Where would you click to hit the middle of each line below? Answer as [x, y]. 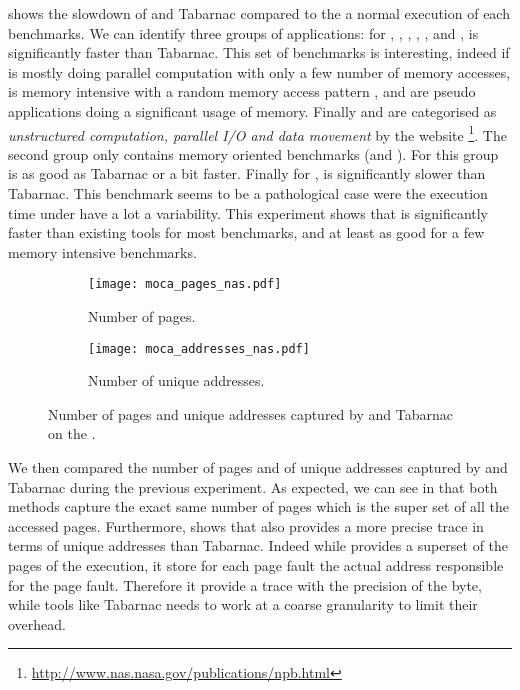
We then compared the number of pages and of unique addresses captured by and [258, 467]
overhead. [37, 623]
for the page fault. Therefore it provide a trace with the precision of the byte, [245, 584]
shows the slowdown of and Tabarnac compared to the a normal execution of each [259, 13]
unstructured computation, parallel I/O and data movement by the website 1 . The [257, 133]
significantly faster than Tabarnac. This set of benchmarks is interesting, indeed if [259, 52]
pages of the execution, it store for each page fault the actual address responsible [256, 565]
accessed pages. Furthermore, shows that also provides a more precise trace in [246, 525]
